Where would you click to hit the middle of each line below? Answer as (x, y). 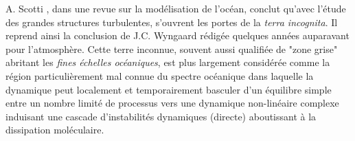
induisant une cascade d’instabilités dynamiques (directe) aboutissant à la (161, 116)
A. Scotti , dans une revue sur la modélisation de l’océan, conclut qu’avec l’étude (176, 8)
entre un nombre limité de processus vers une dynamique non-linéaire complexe (172, 103)
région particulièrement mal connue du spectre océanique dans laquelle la (160, 75)
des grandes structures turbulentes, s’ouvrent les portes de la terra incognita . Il (172, 22)
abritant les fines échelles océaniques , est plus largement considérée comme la (168, 62)
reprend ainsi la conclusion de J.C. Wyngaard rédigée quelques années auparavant (177, 35)
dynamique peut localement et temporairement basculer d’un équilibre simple (169, 89)
